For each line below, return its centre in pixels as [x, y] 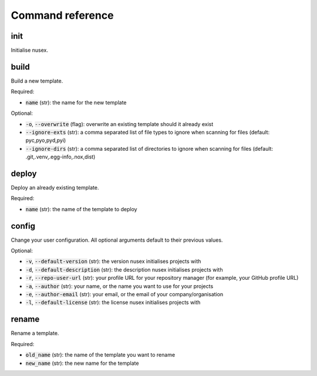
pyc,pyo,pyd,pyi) [46, 140]
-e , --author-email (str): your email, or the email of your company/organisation [124, 294]
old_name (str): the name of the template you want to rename [100, 355]
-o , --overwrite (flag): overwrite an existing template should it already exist [119, 124]
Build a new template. [37, 81]
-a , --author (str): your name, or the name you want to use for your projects [119, 286]
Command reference [62, 15]
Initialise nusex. [29, 50]
